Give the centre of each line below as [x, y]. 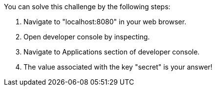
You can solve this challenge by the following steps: [87, 7]
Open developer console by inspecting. [87, 37]
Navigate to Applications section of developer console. [112, 52]
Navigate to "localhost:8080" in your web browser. [105, 22]
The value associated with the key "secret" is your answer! [118, 67]
